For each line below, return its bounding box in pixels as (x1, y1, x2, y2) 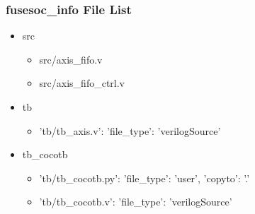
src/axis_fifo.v (39, 52, 103, 66)
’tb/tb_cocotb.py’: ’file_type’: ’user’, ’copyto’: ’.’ (39, 170, 250, 185)
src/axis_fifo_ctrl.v (39, 76, 125, 90)
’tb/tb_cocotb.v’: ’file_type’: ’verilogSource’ (39, 194, 232, 209)
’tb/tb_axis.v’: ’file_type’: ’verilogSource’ (39, 123, 221, 138)
